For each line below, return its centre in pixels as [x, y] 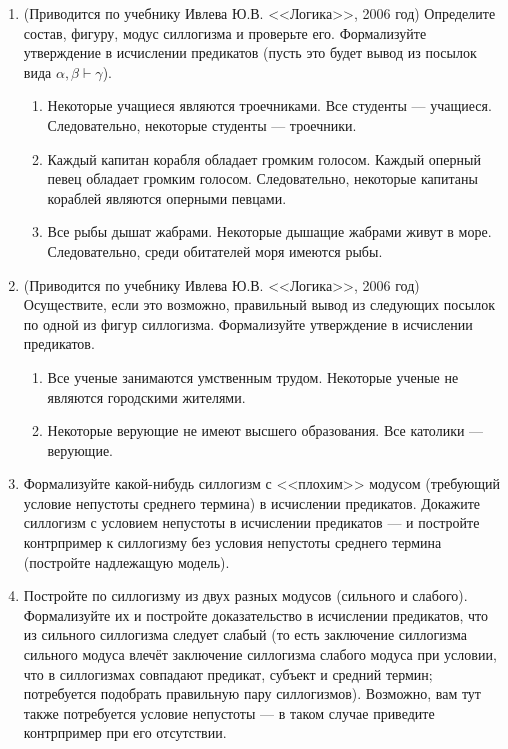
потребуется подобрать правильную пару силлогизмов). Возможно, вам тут [252, 693]
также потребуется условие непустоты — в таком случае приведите [229, 712]
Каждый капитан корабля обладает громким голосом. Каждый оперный [264, 158]
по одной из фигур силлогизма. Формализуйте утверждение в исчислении [248, 323]
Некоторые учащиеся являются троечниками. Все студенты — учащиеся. [269, 105]
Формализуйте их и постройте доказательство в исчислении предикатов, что [256, 614]
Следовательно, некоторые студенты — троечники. [202, 124]
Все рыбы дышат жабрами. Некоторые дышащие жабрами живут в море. [269, 231]
